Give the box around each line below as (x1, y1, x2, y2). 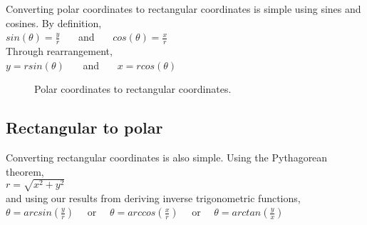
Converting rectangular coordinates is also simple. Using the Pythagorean (6, 150, 328, 164)
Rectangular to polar (6, 116, 163, 139)
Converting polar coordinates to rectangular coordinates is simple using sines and (6, 1, 361, 16)
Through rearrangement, (6, 44, 113, 59)
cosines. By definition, (6, 15, 102, 30)
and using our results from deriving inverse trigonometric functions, (6, 190, 301, 205)
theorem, (6, 164, 44, 179)
